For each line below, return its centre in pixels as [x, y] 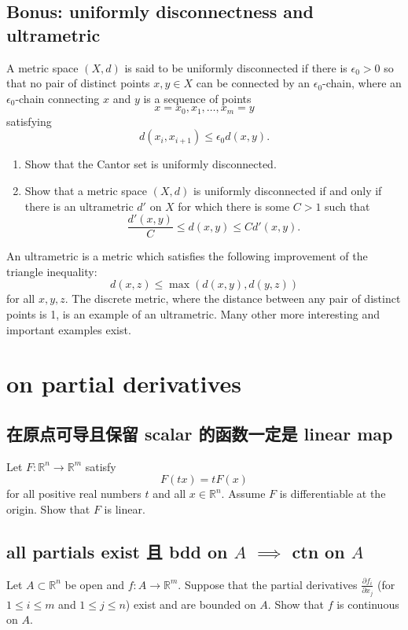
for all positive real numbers [74, 494]
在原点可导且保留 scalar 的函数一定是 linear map [200, 433]
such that [347, 206]
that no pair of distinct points [78, 83]
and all [169, 494]
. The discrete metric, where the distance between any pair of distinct [233, 298]
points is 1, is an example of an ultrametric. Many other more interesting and [193, 314]
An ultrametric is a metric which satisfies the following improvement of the [187, 256]
